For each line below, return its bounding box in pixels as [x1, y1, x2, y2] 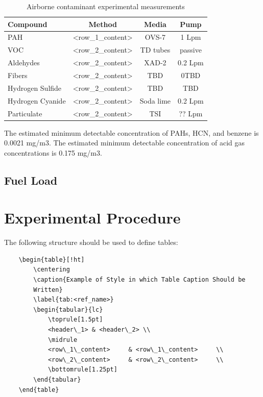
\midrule [47, 336, 78, 343]
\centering [33, 266, 70, 274]
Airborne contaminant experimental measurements [26, 1, 185, 11]
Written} [33, 286, 63, 293]
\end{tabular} [33, 376, 81, 383]
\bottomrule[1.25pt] [47, 366, 117, 374]
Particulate [8, 108, 42, 118]
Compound [8, 18, 47, 29]
